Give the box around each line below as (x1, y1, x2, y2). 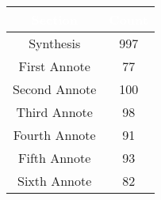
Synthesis (29, 34, 81, 52)
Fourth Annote (13, 126, 96, 144)
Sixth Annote (17, 172, 92, 190)
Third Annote (16, 103, 93, 121)
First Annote (18, 57, 90, 75)
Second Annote (13, 80, 97, 98)
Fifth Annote (17, 149, 91, 167)
